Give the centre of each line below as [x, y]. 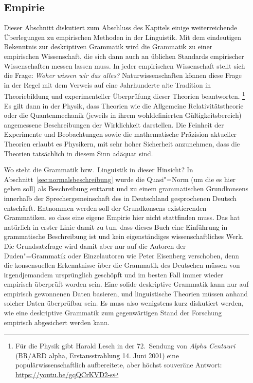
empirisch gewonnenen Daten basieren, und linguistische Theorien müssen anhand [126, 293]
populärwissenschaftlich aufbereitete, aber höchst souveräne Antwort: [118, 365]
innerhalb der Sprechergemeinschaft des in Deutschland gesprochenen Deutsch [120, 198]
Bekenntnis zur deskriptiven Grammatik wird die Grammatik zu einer [108, 46]
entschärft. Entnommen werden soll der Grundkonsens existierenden [105, 208]
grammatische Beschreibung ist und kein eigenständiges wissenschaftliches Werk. [124, 236]
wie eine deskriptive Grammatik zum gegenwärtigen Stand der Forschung [113, 313]
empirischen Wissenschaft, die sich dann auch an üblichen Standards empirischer [124, 56]
